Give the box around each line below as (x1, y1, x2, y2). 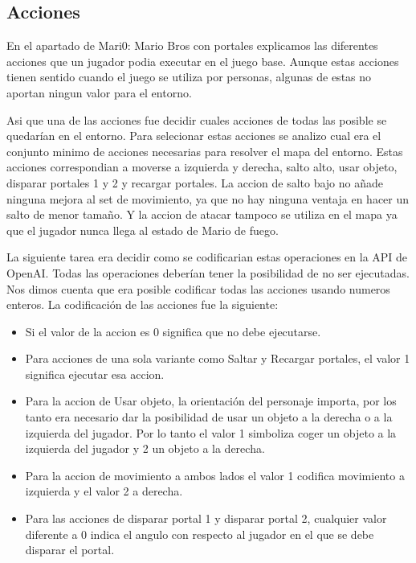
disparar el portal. (25, 541, 115, 558)
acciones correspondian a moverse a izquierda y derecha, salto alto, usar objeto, (6, 158, 398, 175)
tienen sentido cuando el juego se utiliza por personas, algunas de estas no (6, 68, 372, 85)
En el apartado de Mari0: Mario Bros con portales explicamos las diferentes (6, 37, 378, 54)
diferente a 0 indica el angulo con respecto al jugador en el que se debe (25, 525, 374, 542)
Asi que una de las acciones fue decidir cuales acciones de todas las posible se (6, 111, 387, 128)
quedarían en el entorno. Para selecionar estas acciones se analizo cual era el (6, 127, 381, 144)
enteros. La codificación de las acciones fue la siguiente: (6, 296, 279, 313)
